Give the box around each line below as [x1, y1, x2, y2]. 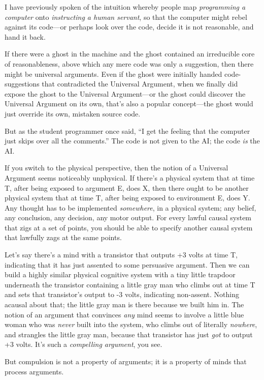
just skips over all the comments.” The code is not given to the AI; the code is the [5, 135, 260, 146]
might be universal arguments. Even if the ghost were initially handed [5, 68, 222, 79]
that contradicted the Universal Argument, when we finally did [42, 78, 238, 89]
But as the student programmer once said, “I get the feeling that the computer [5, 125, 250, 136]
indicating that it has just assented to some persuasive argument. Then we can [5, 259, 250, 270]
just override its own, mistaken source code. [5, 108, 141, 119]
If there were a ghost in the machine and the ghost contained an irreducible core [5, 48, 255, 59]
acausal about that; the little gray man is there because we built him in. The [5, 299, 244, 310]
